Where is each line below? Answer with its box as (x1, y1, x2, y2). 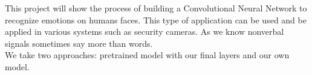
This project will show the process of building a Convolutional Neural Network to (5, 2, 307, 14)
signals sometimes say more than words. (5, 37, 153, 49)
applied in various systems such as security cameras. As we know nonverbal (5, 25, 284, 38)
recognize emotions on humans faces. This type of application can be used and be (5, 13, 307, 26)
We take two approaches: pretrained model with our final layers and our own (5, 49, 290, 61)
